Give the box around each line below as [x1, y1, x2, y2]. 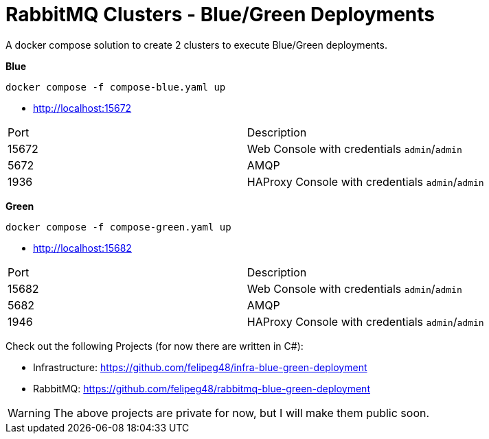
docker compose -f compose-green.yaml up [5, 221, 231, 233]
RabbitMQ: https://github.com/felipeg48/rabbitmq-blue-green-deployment [33, 382, 370, 394]
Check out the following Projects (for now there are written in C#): [5, 340, 304, 352]
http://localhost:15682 [33, 241, 132, 254]
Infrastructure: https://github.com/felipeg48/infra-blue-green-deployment [33, 361, 367, 373]
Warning [8, 405, 51, 420]
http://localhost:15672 [33, 102, 132, 114]
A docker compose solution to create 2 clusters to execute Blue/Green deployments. [5, 38, 387, 51]
